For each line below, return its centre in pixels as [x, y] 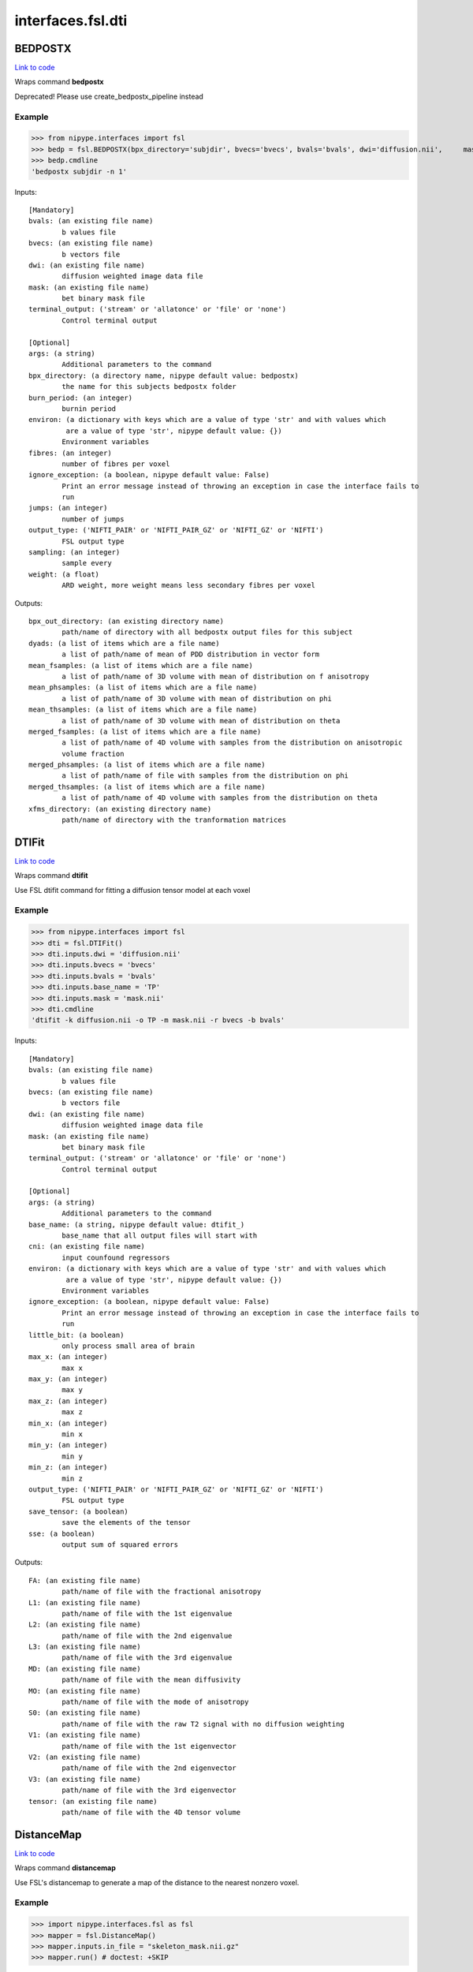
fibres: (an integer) [70, 453]
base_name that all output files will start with [160, 1236]
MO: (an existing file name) [85, 1691]
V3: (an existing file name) [85, 1779]
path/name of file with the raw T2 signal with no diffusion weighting [203, 1724]
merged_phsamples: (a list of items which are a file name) [147, 765]
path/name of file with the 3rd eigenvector [149, 1790]
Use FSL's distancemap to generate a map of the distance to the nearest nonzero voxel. [157, 1882]
